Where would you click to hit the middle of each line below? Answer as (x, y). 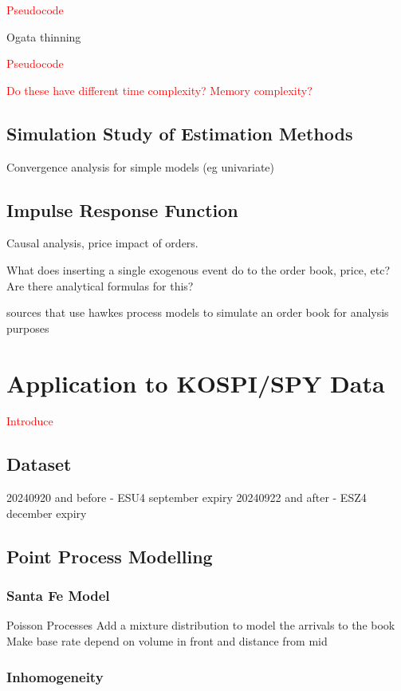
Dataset (39, 464)
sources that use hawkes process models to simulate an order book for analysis (198, 312)
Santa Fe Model (58, 596)
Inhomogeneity (55, 676)
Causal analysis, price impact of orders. (102, 243)
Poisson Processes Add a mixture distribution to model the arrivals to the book (201, 625)
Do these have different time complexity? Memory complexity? (159, 90)
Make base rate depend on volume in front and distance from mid (167, 641)
